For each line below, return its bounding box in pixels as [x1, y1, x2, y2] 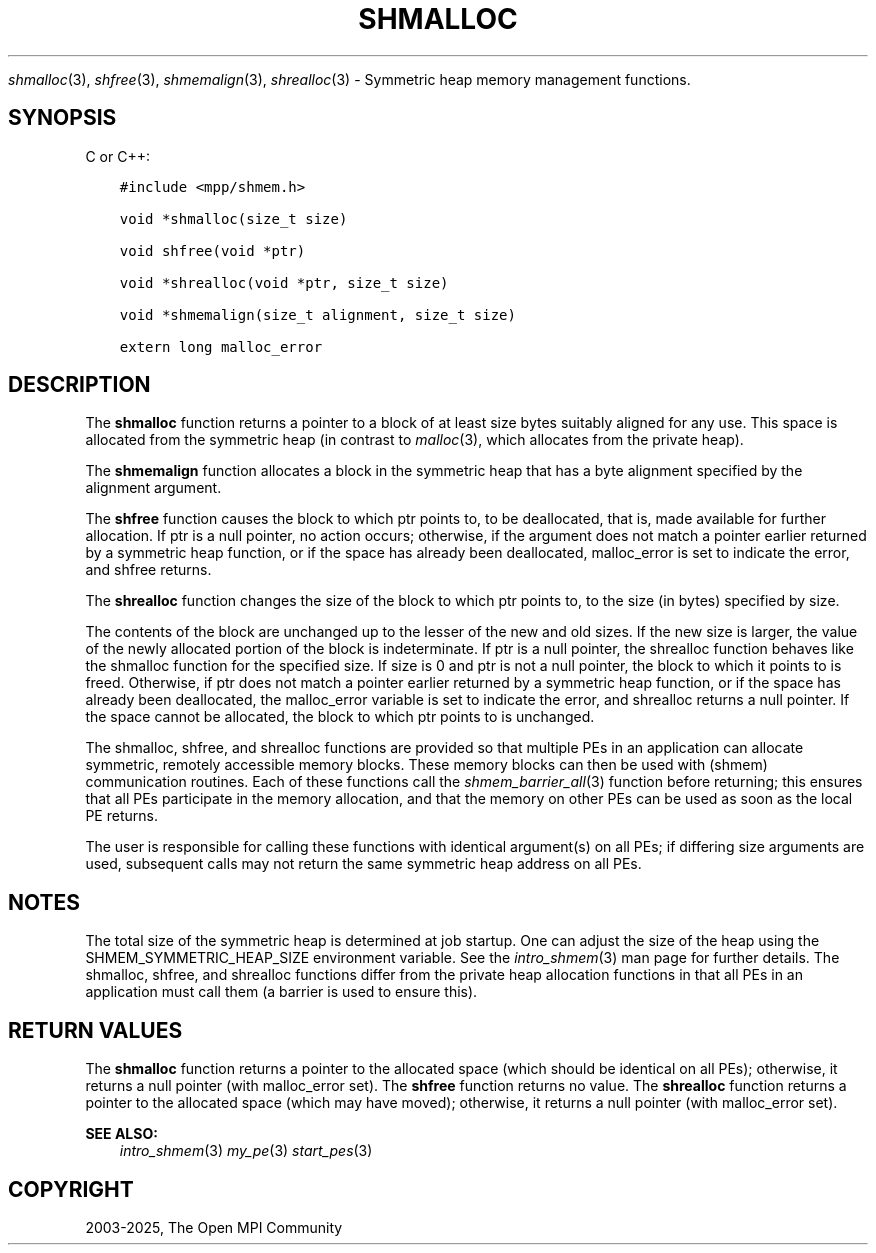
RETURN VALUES [8, 1017, 183, 1043]
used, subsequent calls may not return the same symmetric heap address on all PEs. [85, 855, 642, 873]
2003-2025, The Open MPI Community [85, 1218, 343, 1236]
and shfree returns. [85, 561, 212, 579]
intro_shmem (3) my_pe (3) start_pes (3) [119, 1142, 373, 1160]
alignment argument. [85, 479, 222, 497]
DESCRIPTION [8, 372, 151, 398]
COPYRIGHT [8, 1176, 134, 1202]
